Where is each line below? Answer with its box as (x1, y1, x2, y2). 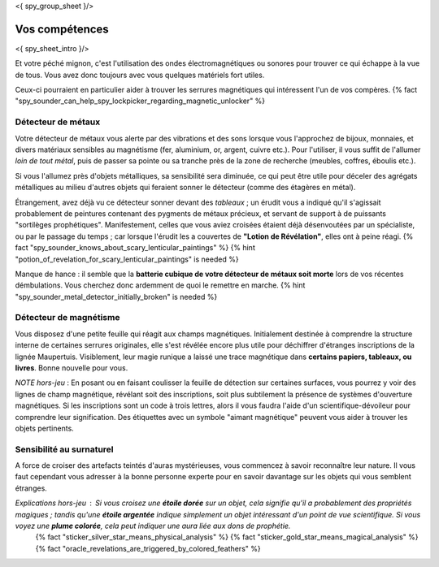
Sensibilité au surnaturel (15, 444, 114, 455)
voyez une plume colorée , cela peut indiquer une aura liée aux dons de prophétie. (15, 521, 291, 531)
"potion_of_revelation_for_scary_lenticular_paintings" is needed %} (15, 254, 239, 264)
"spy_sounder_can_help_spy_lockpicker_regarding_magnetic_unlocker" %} (15, 96, 266, 106)
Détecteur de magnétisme (15, 312, 120, 323)
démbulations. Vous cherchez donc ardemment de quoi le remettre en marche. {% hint (15, 280, 306, 290)
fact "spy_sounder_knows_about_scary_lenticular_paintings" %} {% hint (15, 243, 255, 253)
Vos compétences (15, 22, 109, 36)
